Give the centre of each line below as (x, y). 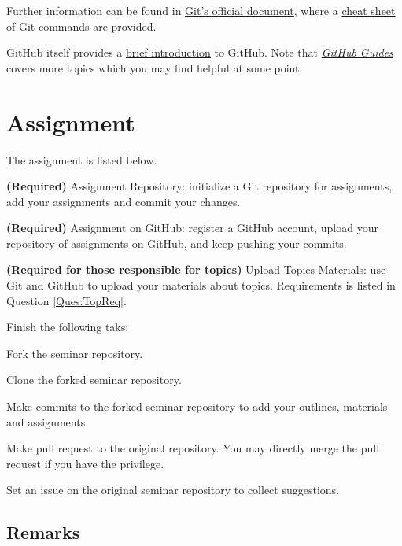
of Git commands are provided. (81, 26)
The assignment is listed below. (82, 159)
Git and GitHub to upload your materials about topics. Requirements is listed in (201, 285)
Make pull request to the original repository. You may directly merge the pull (193, 448)
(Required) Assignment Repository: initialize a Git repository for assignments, (199, 186)
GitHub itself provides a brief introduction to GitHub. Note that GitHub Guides (200, 52)
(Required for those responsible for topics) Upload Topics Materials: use (196, 269)
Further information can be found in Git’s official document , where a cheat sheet (201, 10)
